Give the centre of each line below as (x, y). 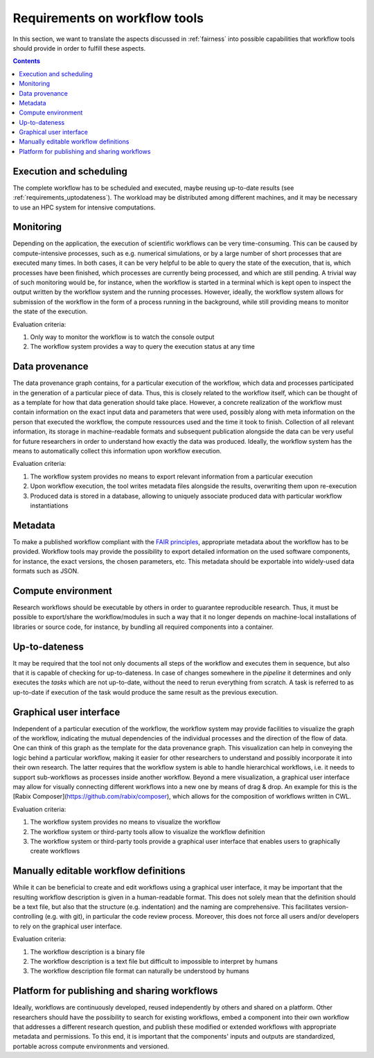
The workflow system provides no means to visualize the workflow (125, 822)
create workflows (55, 851)
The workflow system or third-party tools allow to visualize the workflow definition (148, 831)
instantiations (49, 505)
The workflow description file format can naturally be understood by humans (140, 971)
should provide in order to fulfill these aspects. (79, 48)
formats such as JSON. (46, 571)
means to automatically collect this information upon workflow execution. (117, 451)
